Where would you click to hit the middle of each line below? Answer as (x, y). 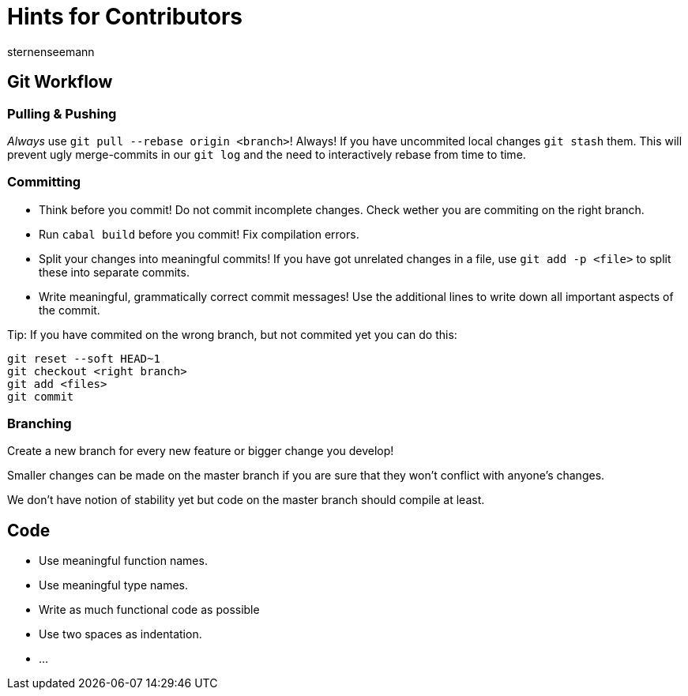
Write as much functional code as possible (149, 610)
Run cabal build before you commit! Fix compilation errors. (199, 234)
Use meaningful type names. (114, 585)
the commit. (70, 310)
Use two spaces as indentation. (120, 634)
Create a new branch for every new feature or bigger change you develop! (201, 451)
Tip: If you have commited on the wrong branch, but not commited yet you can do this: (232, 334)
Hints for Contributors (125, 17)
